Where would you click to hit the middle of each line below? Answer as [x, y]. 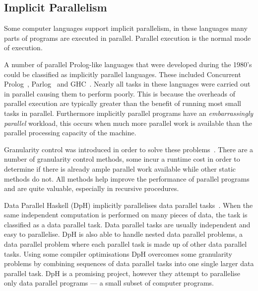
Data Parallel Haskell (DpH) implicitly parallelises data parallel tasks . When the [129, 205]
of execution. [23, 48]
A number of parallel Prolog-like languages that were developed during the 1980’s [128, 64]
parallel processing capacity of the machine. [70, 133]
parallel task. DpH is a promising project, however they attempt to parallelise [122, 273]
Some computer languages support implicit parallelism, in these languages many [126, 28]
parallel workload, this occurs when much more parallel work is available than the [128, 123]
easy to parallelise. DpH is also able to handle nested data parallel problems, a [124, 234]
